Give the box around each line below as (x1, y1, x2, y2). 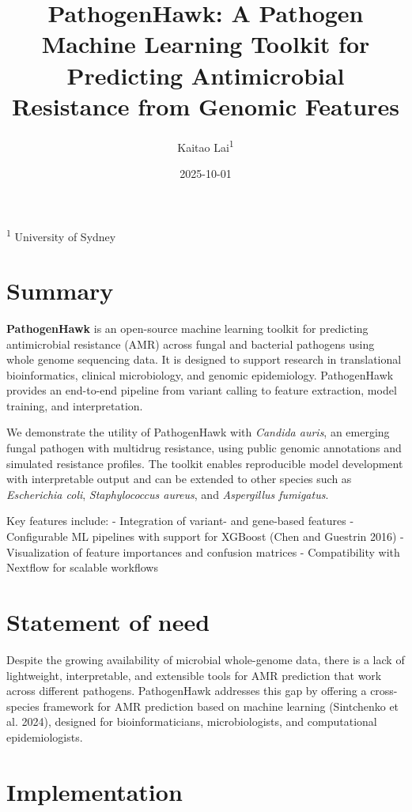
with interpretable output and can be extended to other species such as (6, 470, 352, 487)
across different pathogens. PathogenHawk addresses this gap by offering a (6, 682, 367, 699)
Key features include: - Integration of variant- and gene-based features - (6, 512, 354, 529)
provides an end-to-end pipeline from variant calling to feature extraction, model (6, 382, 397, 398)
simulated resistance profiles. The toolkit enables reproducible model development (6, 455, 403, 471)
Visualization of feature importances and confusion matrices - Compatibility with (6, 543, 400, 560)
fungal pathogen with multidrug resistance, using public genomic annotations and (6, 440, 402, 456)
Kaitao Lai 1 (177, 136, 234, 155)
